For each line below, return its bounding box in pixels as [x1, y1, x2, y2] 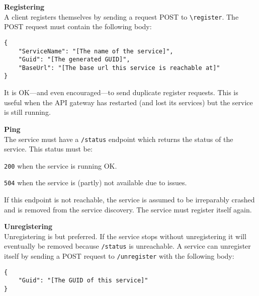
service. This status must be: [4, 143, 93, 154]
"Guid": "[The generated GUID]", [18, 56, 130, 63]
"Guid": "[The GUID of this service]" [18, 277, 148, 284]
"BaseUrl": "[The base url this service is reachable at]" [18, 64, 220, 71]
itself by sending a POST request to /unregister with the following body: [4, 251, 234, 261]
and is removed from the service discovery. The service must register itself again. [4, 204, 252, 214]
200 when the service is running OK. [4, 160, 117, 171]
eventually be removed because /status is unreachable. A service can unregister [4, 241, 251, 251]
